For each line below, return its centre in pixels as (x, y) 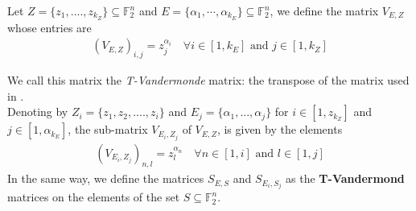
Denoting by (38, 112)
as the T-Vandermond (345, 178)
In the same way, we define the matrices (106, 178)
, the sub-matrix (108, 129)
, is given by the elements (280, 129)
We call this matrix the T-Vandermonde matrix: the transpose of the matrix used (208, 80)
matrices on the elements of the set (94, 197)
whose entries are (49, 27)
